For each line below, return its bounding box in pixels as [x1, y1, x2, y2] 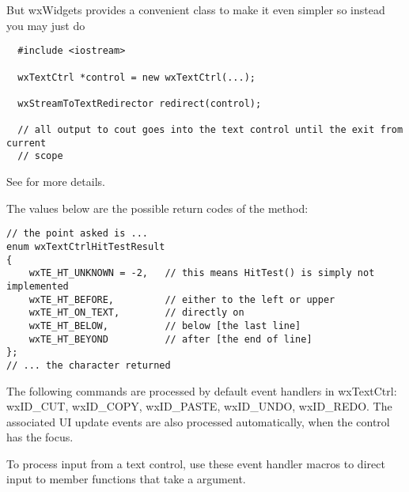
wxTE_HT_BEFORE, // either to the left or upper [28, 293, 335, 305]
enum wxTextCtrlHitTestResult [6, 240, 165, 252]
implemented [6, 280, 69, 292]
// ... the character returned [6, 359, 171, 371]
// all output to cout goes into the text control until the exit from [17, 124, 403, 136]
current [6, 137, 47, 149]
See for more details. [6, 173, 105, 190]
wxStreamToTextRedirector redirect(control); [17, 97, 262, 109]
